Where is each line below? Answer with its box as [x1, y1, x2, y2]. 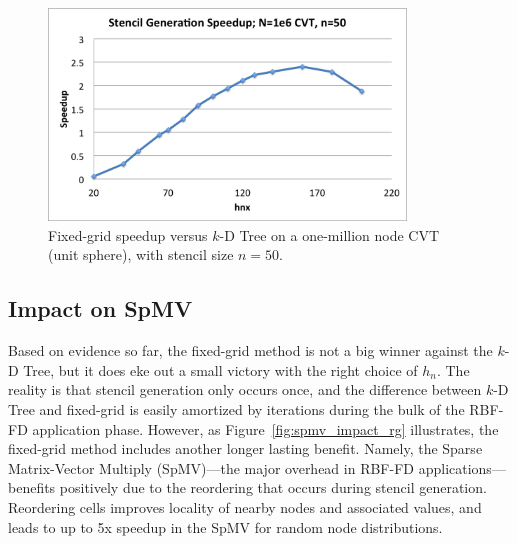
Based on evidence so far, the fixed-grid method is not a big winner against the [8, 340, 493, 361]
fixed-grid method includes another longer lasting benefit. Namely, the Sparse [8, 438, 483, 459]
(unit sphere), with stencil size [48, 244, 234, 265]
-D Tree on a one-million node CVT [219, 224, 440, 245]
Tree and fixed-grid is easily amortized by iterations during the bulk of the [8, 398, 465, 419]
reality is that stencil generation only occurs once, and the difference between [8, 379, 482, 400]
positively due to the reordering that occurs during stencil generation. [59, 477, 487, 498]
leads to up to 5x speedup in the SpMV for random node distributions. [8, 516, 443, 537]
